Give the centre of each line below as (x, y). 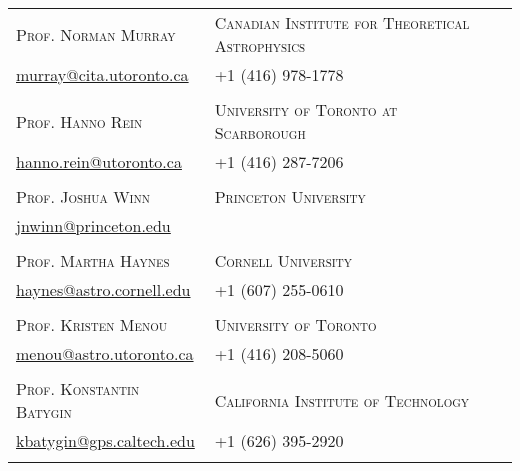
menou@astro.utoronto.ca (105, 353)
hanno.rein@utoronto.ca (99, 161)
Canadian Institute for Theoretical (342, 22)
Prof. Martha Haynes (93, 260)
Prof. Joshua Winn (83, 196)
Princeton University (290, 196)
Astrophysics (260, 45)
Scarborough (260, 132)
